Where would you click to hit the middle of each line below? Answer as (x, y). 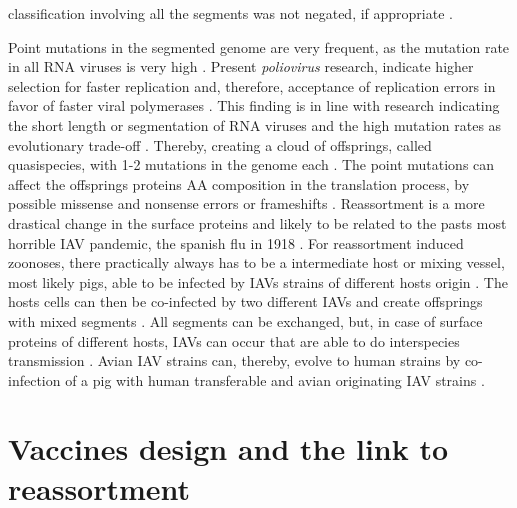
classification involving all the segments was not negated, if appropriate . (230, 13)
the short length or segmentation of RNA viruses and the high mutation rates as (255, 124)
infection (34, 379)
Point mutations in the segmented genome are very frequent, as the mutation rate (259, 46)
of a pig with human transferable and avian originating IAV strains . (275, 379)
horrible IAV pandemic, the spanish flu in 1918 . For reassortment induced (236, 242)
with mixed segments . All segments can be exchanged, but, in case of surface (245, 320)
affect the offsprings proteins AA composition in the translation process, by (239, 183)
